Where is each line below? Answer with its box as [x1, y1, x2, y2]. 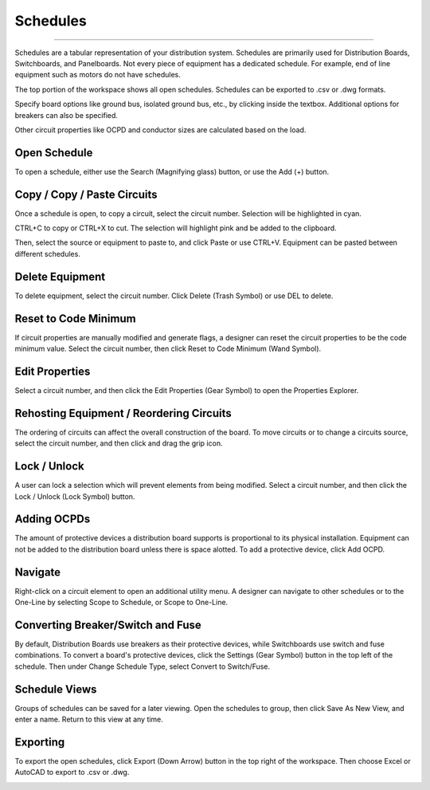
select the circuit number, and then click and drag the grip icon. [14, 438, 223, 448]
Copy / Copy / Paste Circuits [14, 187, 158, 201]
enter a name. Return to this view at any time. [14, 714, 163, 725]
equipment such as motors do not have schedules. [14, 70, 181, 80]
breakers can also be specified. [14, 110, 119, 120]
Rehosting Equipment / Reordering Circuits [14, 407, 233, 420]
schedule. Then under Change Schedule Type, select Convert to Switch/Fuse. [14, 662, 271, 671]
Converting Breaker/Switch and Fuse [14, 618, 202, 631]
